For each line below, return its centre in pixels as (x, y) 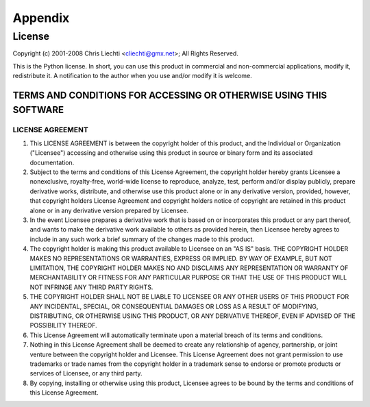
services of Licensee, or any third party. (86, 373)
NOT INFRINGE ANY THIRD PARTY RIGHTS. (91, 287)
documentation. (52, 162)
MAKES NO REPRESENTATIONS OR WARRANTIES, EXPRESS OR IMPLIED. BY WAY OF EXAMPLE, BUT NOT (181, 258)
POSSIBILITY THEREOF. (63, 325)
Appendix (41, 18)
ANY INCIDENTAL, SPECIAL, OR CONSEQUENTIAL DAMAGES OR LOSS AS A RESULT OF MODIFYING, (174, 306)
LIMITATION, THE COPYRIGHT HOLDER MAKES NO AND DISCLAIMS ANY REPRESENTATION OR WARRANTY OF (189, 268)
